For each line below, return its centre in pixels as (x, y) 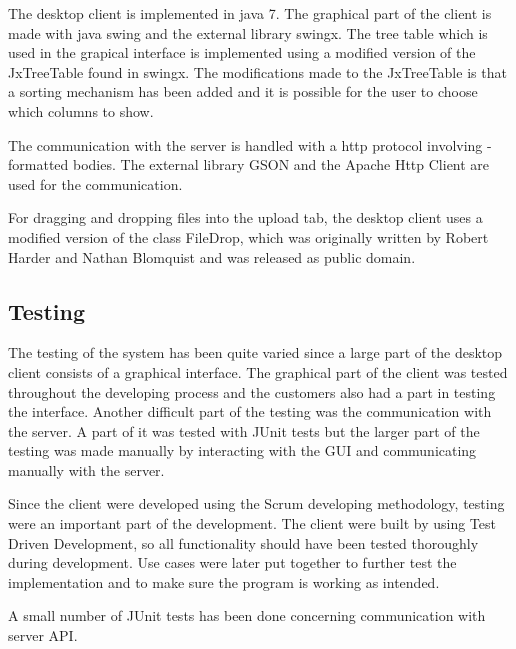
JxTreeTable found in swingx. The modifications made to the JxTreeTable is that (257, 71)
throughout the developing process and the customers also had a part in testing (252, 391)
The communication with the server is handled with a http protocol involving (245, 144)
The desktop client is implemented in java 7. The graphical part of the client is (250, 13)
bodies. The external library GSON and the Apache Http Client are (281, 164)
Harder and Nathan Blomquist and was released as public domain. (212, 256)
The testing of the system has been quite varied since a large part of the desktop (255, 352)
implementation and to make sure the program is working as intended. (224, 581)
